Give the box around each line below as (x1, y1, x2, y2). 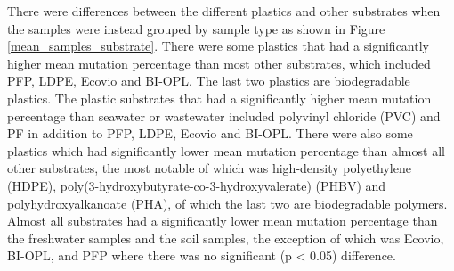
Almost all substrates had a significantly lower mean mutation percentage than (7, 211, 438, 230)
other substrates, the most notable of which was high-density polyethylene (7, 159, 411, 177)
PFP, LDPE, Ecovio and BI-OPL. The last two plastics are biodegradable (7, 71, 410, 90)
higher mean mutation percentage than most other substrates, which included (7, 53, 431, 72)
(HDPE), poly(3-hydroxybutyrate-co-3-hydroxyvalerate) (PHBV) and (7, 176, 386, 194)
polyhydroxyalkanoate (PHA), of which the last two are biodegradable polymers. (7, 193, 448, 212)
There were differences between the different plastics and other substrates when (7, 2, 441, 20)
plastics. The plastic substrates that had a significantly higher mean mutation (7, 88, 432, 107)
